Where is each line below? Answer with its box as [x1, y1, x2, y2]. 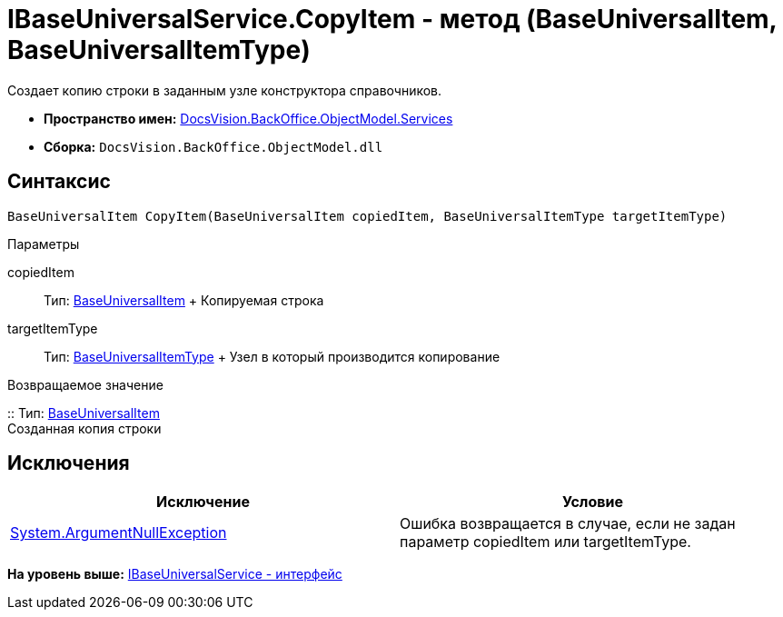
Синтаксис [7, 170, 111, 194]
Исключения [7, 452, 130, 475]
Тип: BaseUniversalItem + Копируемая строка [44, 292, 324, 308]
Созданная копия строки [7, 420, 162, 436]
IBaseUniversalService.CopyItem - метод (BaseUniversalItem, [7, 4, 778, 35]
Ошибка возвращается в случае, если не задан [400, 514, 736, 533]
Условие [562, 493, 623, 512]
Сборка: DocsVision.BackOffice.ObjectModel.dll [44, 138, 383, 154]
